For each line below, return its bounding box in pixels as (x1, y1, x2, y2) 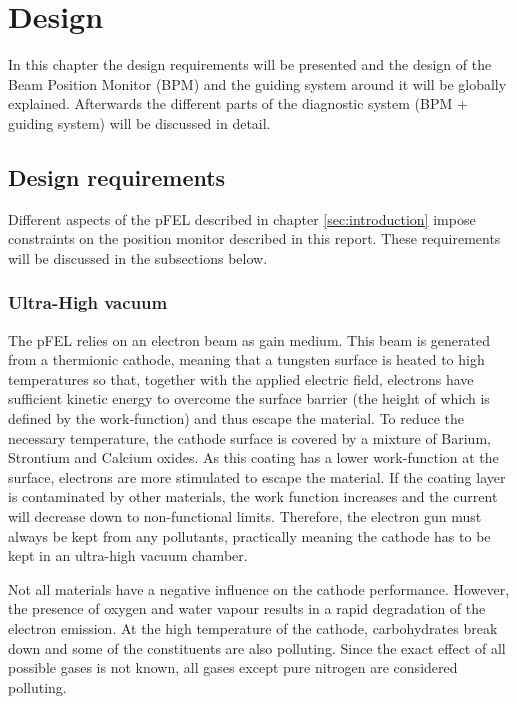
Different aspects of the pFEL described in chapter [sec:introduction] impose (8, 208, 476, 229)
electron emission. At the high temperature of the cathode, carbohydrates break (8, 618, 498, 639)
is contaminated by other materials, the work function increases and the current (8, 486, 498, 507)
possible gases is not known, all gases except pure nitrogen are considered (8, 657, 458, 678)
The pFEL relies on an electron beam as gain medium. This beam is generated (8, 329, 491, 350)
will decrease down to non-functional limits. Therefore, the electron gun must (8, 506, 482, 527)
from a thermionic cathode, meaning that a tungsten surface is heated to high (8, 349, 485, 370)
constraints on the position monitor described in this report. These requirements (8, 228, 501, 249)
